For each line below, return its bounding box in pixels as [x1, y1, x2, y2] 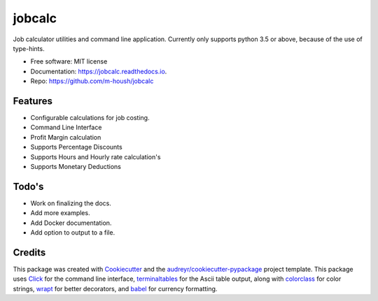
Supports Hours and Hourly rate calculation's [30, 152, 161, 161]
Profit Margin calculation [30, 133, 101, 141]
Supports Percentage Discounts [30, 143, 122, 152]
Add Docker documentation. [30, 219, 112, 227]
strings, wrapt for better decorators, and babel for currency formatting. [13, 284, 218, 293]
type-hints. [13, 44, 45, 52]
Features [13, 95, 52, 107]
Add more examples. [30, 209, 90, 217]
